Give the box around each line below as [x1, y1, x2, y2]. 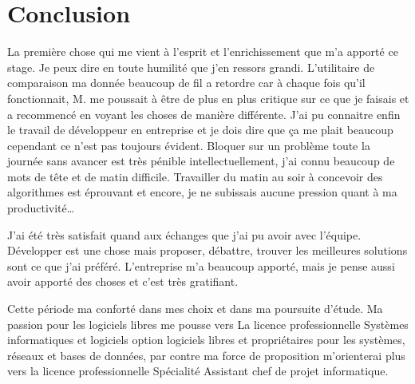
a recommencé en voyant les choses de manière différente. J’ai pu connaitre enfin [7, 105, 401, 122]
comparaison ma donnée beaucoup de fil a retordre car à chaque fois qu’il [7, 74, 366, 91]
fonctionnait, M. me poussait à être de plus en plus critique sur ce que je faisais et [7, 89, 409, 106]
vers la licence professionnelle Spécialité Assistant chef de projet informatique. [7, 362, 389, 379]
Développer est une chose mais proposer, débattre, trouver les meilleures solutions [7, 242, 408, 259]
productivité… [7, 200, 75, 216]
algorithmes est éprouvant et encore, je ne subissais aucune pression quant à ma [7, 184, 397, 200]
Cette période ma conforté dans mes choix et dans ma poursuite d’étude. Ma [7, 300, 383, 317]
